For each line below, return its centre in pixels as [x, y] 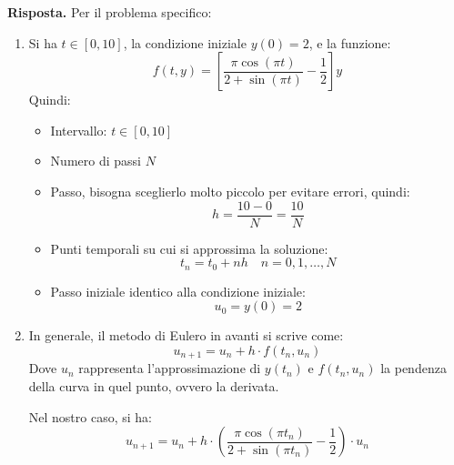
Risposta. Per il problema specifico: [110, 12]
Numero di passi [96, 161]
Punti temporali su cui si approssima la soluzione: [189, 248]
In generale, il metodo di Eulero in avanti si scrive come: [186, 335]
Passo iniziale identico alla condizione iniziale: [178, 291]
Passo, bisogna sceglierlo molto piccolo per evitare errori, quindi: [230, 191]
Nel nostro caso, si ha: [90, 416]
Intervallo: [79, 130]
